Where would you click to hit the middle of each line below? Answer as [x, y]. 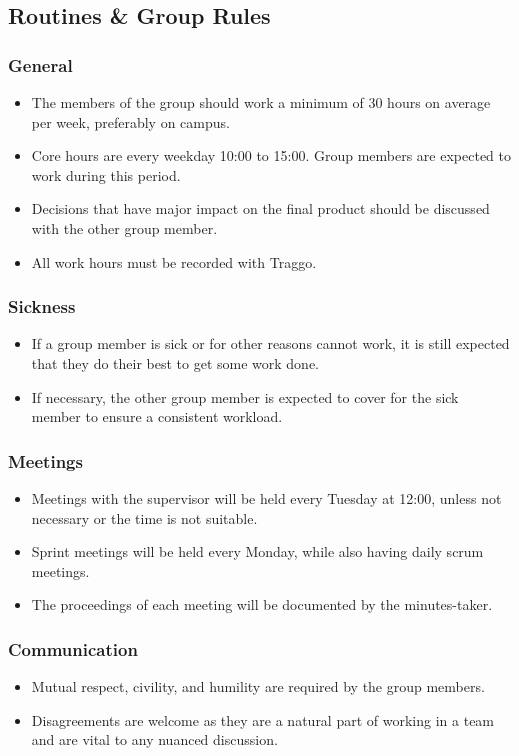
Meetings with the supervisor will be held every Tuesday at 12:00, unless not [266, 497]
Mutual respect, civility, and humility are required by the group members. [258, 686]
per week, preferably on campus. [130, 121]
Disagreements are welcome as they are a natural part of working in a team [263, 719]
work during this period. [106, 174]
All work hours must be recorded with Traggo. [174, 261]
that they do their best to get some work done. [175, 362]
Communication [73, 648]
